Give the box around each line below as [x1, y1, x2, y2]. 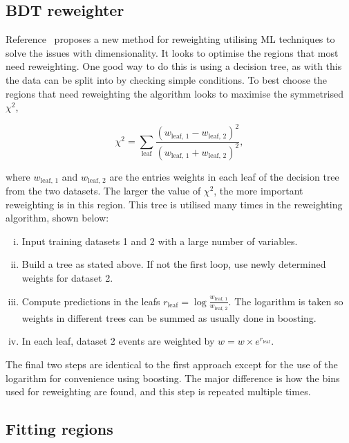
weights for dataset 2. [21, 271, 113, 285]
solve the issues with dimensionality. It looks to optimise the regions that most [6, 45, 339, 60]
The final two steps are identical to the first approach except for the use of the [6, 357, 338, 372]
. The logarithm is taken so [228, 293, 343, 308]
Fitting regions [6, 418, 113, 440]
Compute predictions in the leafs [21, 293, 160, 308]
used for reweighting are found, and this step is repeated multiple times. [6, 384, 311, 399]
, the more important [214, 183, 303, 198]
